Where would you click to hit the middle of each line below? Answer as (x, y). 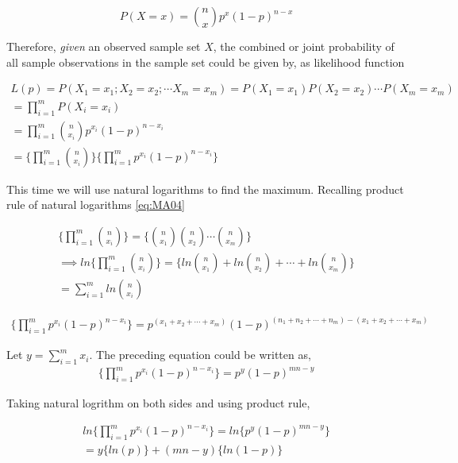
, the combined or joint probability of (304, 46)
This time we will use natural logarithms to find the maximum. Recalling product (205, 189)
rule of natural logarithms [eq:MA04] (96, 204)
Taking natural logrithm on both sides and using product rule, (158, 403)
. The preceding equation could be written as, (200, 355)
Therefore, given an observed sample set (104, 46)
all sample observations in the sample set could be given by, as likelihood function (206, 62)
